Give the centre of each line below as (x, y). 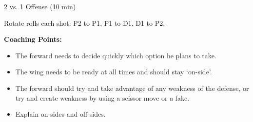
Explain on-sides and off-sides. (60, 114)
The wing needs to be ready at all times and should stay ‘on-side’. (114, 72)
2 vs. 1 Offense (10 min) (40, 6)
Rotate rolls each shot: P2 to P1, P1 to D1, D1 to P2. (85, 23)
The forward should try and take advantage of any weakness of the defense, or (132, 88)
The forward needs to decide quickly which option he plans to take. (116, 55)
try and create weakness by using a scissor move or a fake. (102, 97)
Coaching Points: (33, 39)
